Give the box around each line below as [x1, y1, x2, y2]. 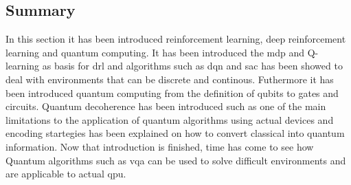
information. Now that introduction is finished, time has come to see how [5, 139, 314, 153]
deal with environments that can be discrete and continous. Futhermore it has [5, 72, 334, 86]
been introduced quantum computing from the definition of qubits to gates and [5, 85, 339, 100]
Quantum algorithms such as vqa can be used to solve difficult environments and [5, 153, 346, 167]
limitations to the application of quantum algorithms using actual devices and [5, 112, 334, 127]
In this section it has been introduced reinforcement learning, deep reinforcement [5, 32, 346, 46]
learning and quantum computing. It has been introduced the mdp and [5, 45, 305, 59]
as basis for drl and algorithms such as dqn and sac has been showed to [42, 58, 343, 73]
